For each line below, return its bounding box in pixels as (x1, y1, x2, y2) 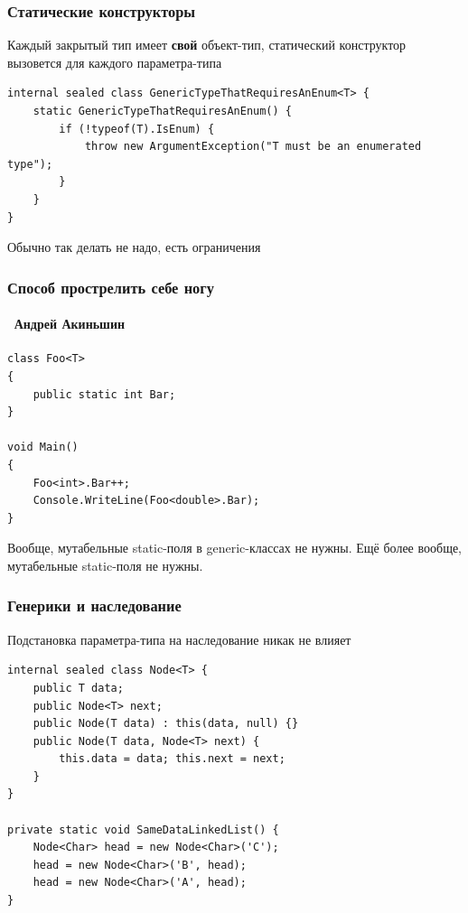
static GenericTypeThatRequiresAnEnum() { (33, 105, 292, 117)
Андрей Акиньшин (14, 314, 126, 333)
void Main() (7, 441, 79, 454)
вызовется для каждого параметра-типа (7, 52, 222, 71)
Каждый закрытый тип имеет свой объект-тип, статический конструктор (7, 35, 407, 54)
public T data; (33, 681, 124, 694)
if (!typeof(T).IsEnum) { (59, 122, 215, 135)
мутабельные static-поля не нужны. (7, 555, 203, 574)
